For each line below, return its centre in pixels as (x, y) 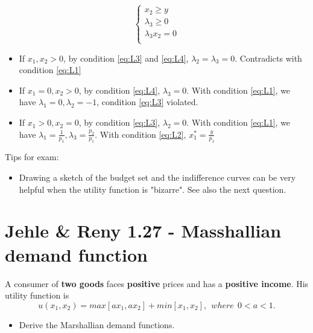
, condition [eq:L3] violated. (147, 102)
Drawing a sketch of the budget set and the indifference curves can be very (157, 177)
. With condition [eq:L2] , (141, 134)
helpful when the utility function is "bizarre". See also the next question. (153, 189)
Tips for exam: (32, 157)
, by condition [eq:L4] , (119, 90)
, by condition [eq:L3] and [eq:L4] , (126, 58)
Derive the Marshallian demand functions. (97, 324)
